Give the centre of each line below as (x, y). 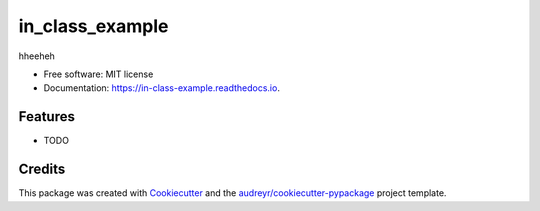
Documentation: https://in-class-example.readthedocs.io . (161, 88)
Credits (42, 169)
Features (46, 116)
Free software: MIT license (98, 74)
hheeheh (36, 56)
